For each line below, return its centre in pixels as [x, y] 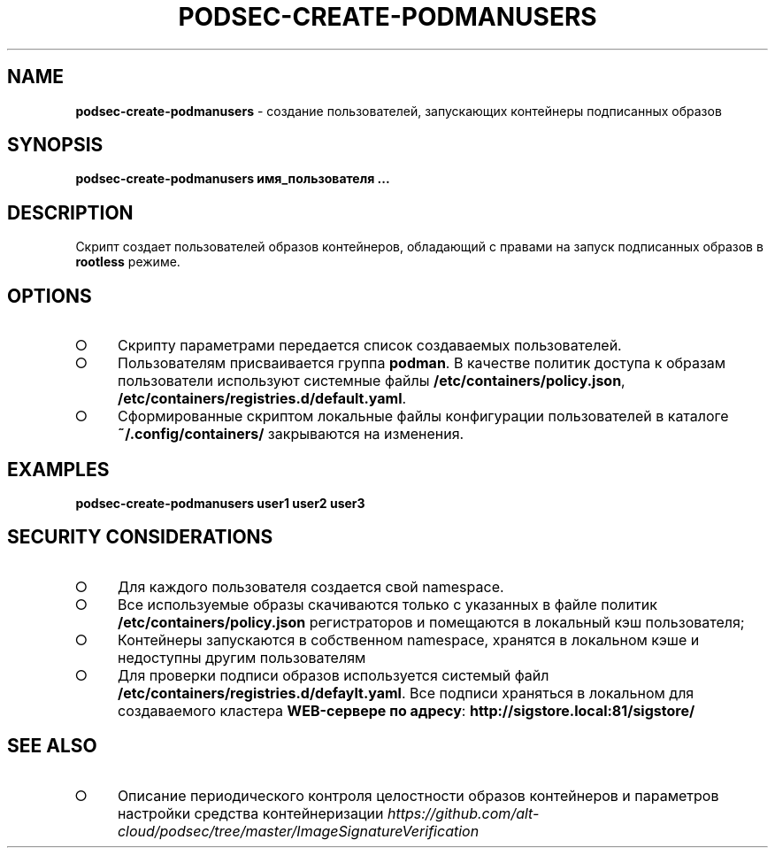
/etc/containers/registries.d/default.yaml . [262, 399]
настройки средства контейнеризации [250, 813]
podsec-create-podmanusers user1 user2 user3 [220, 503]
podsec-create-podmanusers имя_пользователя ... [233, 179]
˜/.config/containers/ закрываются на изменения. [291, 434]
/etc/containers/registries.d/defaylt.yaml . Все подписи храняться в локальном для [406, 693]
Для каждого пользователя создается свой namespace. [311, 586]
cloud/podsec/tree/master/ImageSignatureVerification [298, 831]
